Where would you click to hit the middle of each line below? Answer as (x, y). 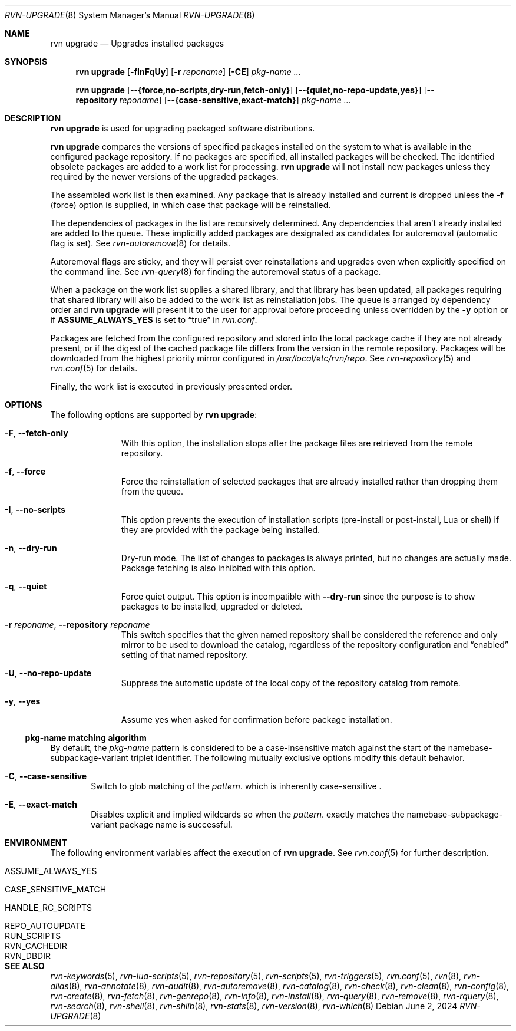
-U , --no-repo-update (48, 673)
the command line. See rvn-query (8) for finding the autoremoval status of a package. (216, 271)
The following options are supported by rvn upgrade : (153, 415)
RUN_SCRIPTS (33, 936)
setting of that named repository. (185, 655)
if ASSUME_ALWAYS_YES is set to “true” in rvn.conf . (154, 320)
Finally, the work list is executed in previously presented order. (171, 386)
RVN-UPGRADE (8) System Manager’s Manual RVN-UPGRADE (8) (130, 15)
